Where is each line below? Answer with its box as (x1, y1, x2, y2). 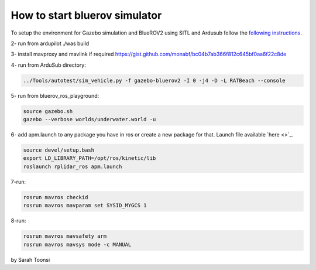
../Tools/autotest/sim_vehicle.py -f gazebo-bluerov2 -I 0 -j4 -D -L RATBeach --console (23, 77, 286, 84)
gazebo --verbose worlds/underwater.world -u (23, 116, 156, 123)
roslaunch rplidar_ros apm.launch (23, 163, 122, 170)
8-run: (11, 217, 26, 224)
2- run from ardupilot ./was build (11, 40, 90, 47)
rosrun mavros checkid (23, 194, 88, 200)
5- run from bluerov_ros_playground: (11, 92, 99, 99)
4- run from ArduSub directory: (11, 61, 86, 69)
